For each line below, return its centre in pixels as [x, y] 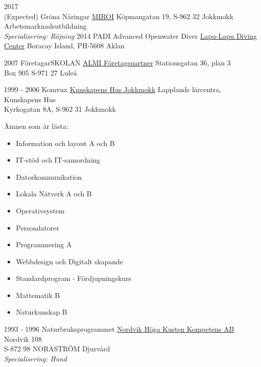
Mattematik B [38, 295]
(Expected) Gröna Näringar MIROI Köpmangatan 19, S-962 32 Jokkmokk [119, 16]
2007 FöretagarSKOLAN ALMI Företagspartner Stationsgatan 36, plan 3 [117, 62]
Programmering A [44, 244]
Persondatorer [38, 227]
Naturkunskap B [42, 312]
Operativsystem [40, 210]
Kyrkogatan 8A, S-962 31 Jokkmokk [60, 109]
